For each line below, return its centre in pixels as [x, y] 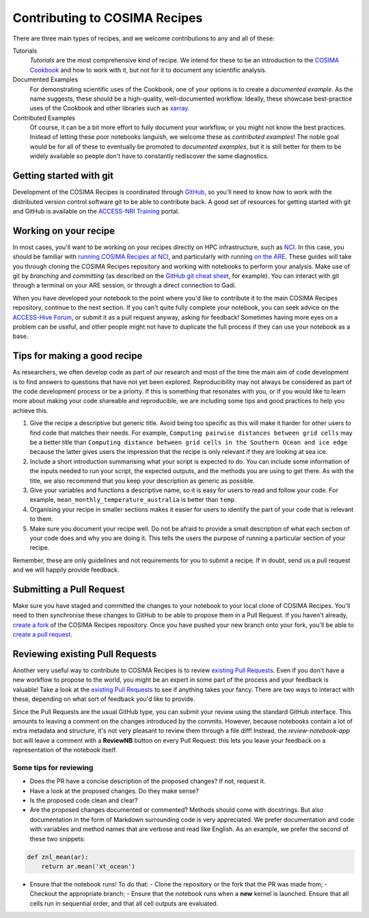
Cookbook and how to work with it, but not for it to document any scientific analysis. [148, 70]
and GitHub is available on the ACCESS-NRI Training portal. [96, 211]
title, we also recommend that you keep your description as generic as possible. [142, 481]
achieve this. [30, 410]
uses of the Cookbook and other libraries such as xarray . [110, 108]
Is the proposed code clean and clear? [84, 800]
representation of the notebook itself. [65, 750]
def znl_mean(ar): [58, 857]
